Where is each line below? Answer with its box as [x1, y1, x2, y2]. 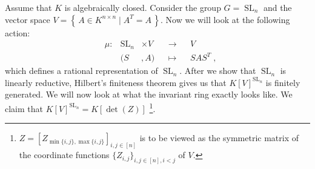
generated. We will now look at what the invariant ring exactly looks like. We [5, 88, 293, 101]
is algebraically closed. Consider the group [64, 1, 221, 13]
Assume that [5, 1, 52, 13]
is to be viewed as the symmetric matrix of [139, 131, 299, 144]
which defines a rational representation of [5, 64, 158, 77]
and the [263, 1, 292, 13]
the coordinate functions [19, 148, 110, 161]
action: [5, 26, 30, 39]
